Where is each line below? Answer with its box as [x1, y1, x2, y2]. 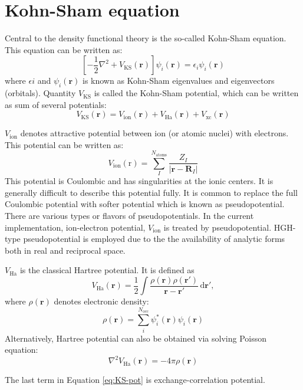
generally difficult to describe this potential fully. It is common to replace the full [5, 186, 298, 198]
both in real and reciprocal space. [5, 244, 126, 256]
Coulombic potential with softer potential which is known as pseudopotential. [5, 198, 285, 210]
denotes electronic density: [54, 295, 149, 307]
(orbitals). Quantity [5, 87, 76, 99]
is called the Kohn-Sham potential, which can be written [94, 87, 299, 99]
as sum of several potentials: [5, 98, 107, 110]
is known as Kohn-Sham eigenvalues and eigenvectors [82, 74, 275, 87]
